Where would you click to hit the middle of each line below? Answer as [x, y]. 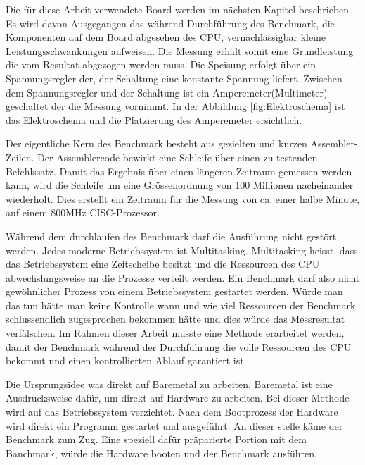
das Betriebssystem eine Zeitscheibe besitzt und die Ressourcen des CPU [163, 264]
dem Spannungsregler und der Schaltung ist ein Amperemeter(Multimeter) [167, 92]
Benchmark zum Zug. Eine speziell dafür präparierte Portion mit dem [156, 439]
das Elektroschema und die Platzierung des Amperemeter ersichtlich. [154, 119]
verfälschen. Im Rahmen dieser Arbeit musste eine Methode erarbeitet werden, [175, 333]
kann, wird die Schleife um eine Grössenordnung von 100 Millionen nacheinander [180, 185]
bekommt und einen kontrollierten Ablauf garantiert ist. [126, 360]
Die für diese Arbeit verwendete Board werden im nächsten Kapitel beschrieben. [179, 9]
